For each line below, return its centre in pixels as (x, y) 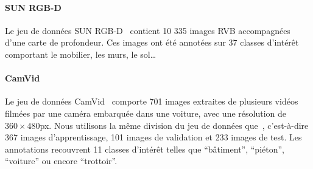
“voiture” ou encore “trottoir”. (61, 161)
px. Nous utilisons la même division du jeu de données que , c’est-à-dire (174, 125)
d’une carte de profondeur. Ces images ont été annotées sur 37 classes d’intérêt (152, 42)
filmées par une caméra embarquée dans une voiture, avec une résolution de (146, 113)
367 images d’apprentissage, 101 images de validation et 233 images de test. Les (153, 137)
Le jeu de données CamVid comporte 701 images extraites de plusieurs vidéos (152, 101)
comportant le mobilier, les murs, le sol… (81, 54)
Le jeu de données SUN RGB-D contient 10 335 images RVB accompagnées (148, 30)
